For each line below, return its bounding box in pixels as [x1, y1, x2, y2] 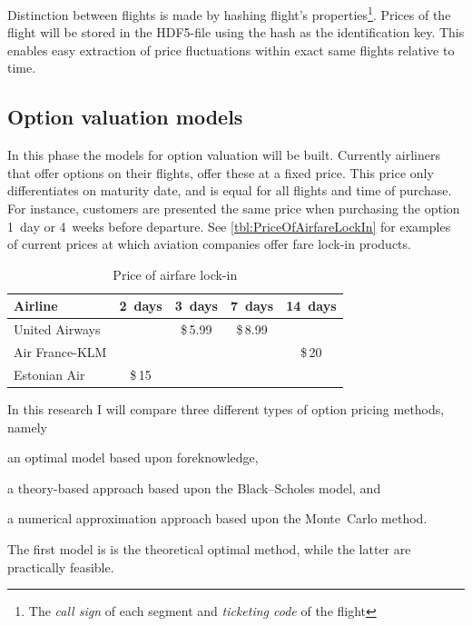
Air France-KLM [14, 343, 107, 362]
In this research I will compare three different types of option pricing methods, [7, 400, 445, 419]
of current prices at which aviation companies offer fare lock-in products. [7, 234, 411, 253]
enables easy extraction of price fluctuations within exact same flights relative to [7, 40, 455, 59]
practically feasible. [7, 557, 114, 576]
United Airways [14, 320, 101, 339]
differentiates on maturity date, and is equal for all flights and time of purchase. [7, 181, 452, 200]
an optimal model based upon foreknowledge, [7, 448, 259, 467]
